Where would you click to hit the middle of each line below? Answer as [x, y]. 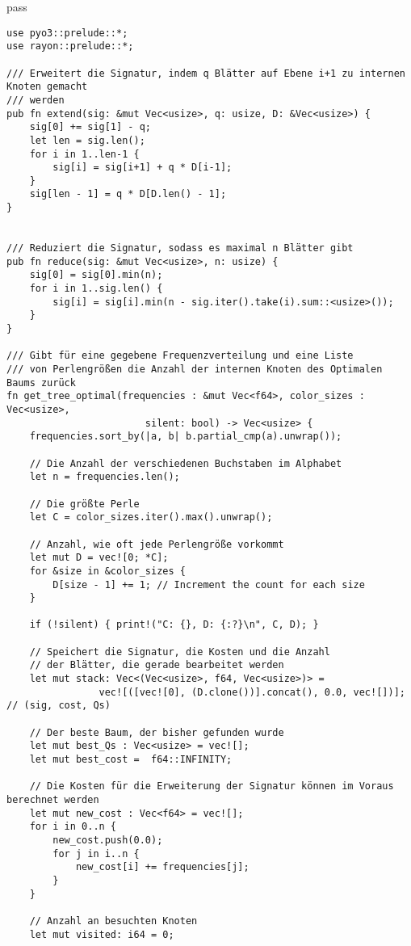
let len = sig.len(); [87, 140]
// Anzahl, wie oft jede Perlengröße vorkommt [157, 544]
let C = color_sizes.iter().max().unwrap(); [151, 517]
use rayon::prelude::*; [70, 46]
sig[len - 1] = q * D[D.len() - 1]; [128, 194]
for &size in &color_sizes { [107, 571]
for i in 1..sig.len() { [96, 289]
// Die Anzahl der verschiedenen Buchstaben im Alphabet [186, 463]
